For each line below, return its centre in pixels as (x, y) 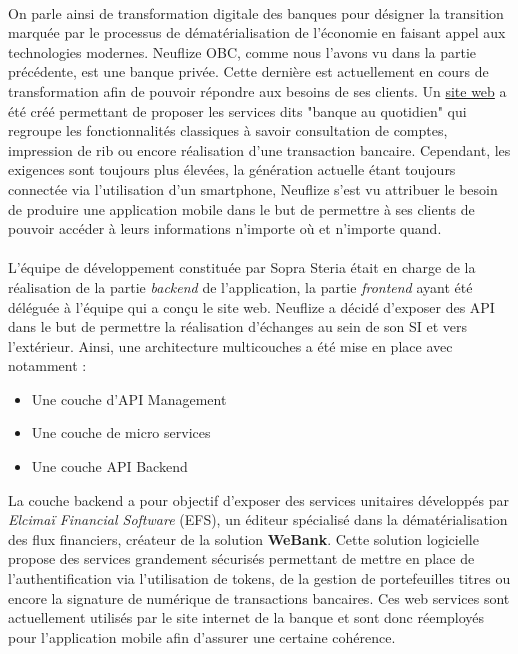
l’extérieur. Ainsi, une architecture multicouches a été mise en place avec (230, 345)
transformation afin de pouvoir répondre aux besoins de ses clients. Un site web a (257, 90)
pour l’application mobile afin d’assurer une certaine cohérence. (202, 636)
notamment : (47, 365)
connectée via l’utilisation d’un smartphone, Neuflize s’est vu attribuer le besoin (253, 188)
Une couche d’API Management (129, 398)
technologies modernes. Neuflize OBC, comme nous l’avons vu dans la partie (242, 51)
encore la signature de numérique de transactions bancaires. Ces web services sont (259, 597)
